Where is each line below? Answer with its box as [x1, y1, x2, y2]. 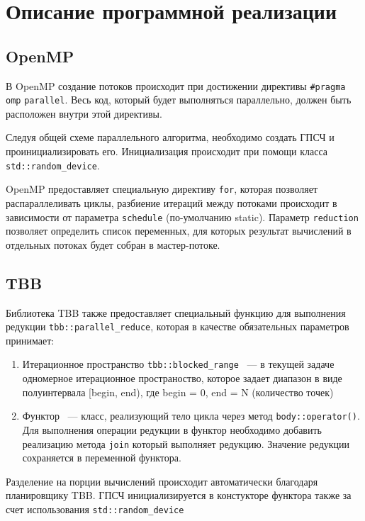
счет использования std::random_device [6, 502, 184, 516]
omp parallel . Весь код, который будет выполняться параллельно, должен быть [6, 92, 352, 107]
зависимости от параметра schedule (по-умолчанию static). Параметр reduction [6, 209, 359, 224]
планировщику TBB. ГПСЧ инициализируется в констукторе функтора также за [6, 488, 352, 503]
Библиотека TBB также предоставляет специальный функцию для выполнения [6, 305, 346, 320]
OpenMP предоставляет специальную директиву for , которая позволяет [6, 181, 318, 196]
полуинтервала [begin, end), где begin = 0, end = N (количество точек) [22, 384, 334, 399]
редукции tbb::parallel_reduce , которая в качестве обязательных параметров [6, 319, 349, 334]
